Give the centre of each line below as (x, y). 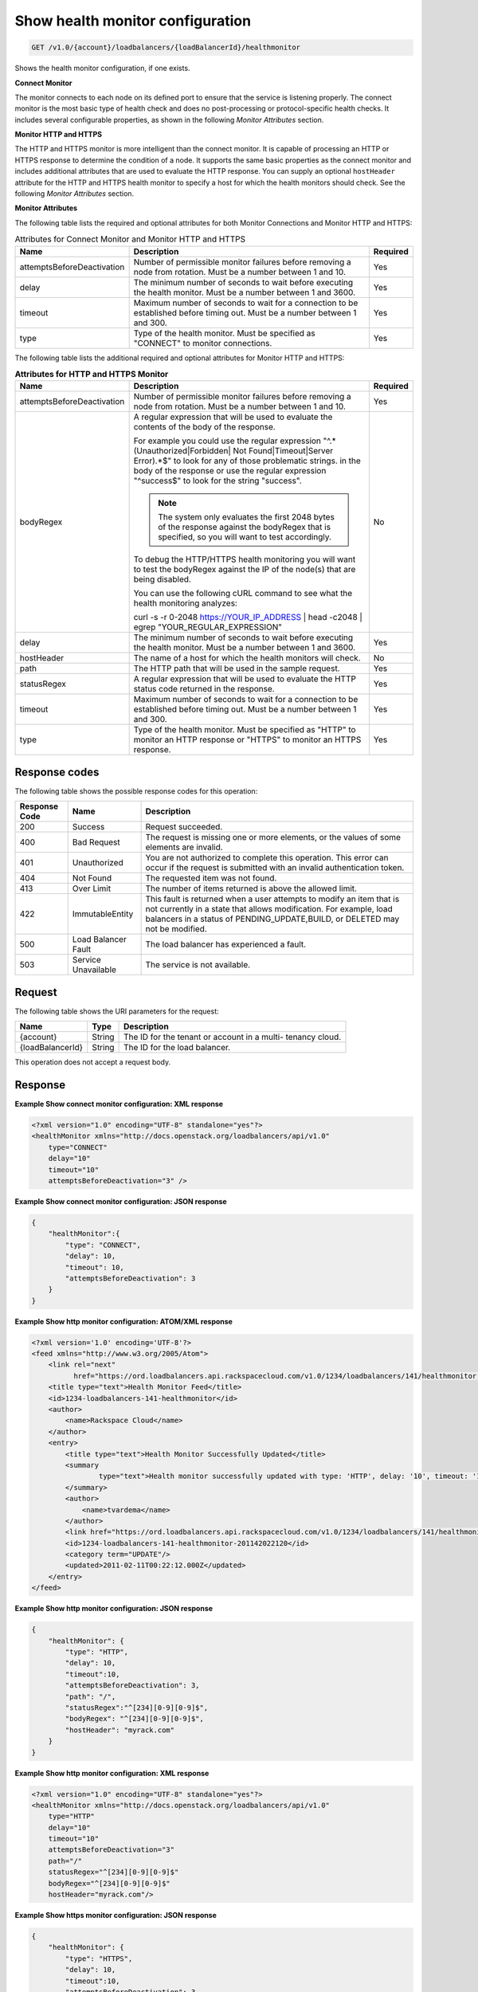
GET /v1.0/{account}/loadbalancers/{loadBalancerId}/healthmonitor (166, 47)
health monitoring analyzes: (186, 603)
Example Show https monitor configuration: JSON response (116, 1915)
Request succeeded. (184, 827)
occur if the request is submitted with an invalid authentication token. (275, 868)
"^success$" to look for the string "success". (217, 480)
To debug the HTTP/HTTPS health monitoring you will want (245, 559)
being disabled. (162, 579)
